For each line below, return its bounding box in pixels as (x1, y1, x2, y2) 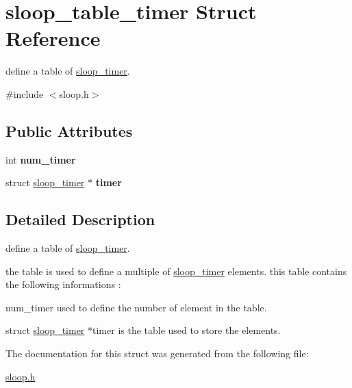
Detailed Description (5, 209, 155, 230)
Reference (5, 24, 101, 52)
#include (5, 86, 44, 101)
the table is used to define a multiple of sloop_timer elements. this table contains (5, 263, 347, 278)
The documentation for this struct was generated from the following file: (5, 346, 309, 361)
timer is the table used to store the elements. (92, 323, 281, 337)
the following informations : (5, 277, 121, 292)
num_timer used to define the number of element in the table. (5, 300, 267, 314)
